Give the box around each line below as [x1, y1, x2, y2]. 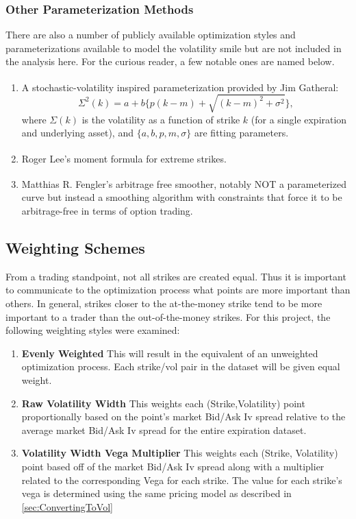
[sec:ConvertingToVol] [21, 499, 113, 514]
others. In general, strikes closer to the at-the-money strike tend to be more [5, 296, 322, 311]
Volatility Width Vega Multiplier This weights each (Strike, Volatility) [21, 446, 338, 460]
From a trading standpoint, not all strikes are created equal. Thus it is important [5, 269, 346, 283]
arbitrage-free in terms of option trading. [21, 204, 193, 218]
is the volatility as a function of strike [81, 112, 240, 126]
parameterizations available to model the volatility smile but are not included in [5, 40, 342, 55]
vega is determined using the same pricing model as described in [21, 486, 292, 500]
